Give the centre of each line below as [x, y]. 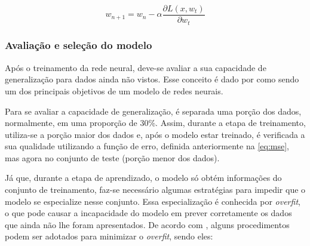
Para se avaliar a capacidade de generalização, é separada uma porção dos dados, [153, 111]
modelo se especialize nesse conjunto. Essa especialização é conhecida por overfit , [153, 201]
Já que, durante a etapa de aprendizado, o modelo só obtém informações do [143, 178]
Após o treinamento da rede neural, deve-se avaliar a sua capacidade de [136, 67]
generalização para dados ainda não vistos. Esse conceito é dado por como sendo [152, 79]
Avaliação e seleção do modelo [79, 45]
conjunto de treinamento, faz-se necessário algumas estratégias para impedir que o [155, 190]
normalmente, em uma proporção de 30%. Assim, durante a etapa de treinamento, [155, 123]
